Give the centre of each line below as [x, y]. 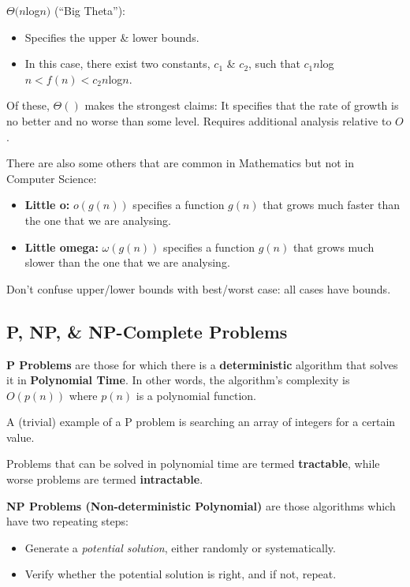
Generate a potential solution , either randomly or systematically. [180, 547]
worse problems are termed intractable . [105, 479]
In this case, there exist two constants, [117, 64]
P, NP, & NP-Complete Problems [147, 331]
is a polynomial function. [196, 395]
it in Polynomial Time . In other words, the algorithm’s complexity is [178, 380]
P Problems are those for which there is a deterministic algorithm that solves [202, 364]
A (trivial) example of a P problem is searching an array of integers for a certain [201, 422]
